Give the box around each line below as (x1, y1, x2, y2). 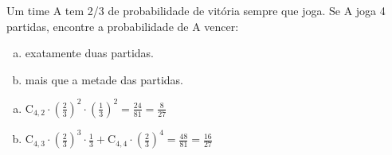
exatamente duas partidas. (25, 45, 154, 61)
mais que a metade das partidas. (25, 71, 183, 87)
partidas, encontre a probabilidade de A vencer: (6, 17, 239, 34)
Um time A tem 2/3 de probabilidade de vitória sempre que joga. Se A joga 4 (6, 2, 386, 18)
